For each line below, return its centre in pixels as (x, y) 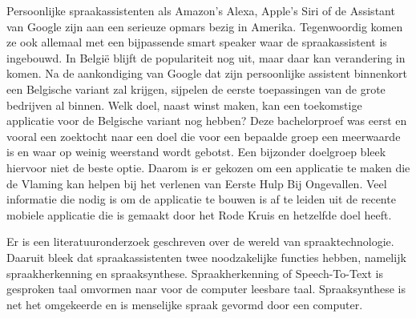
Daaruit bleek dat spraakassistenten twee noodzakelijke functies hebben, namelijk (206, 257)
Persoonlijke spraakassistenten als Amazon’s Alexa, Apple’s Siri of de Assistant (201, 10)
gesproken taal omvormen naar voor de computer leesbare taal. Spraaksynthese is (206, 289)
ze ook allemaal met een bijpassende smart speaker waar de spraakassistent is (197, 42)
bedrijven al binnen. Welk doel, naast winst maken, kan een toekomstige (184, 105)
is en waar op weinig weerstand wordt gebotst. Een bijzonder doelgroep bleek (196, 152)
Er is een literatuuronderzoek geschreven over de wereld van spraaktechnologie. (200, 242)
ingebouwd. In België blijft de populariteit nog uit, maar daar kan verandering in (206, 57)
